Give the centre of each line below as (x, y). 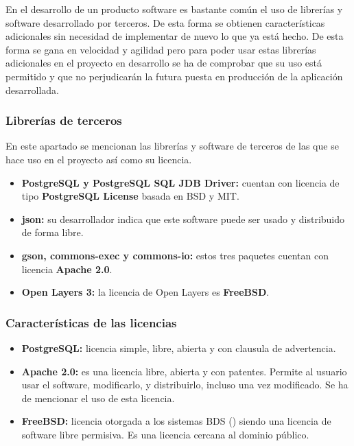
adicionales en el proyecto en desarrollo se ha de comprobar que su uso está (164, 63)
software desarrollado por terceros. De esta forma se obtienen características (165, 22)
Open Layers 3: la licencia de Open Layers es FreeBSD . (145, 292)
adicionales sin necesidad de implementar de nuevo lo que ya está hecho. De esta (175, 36)
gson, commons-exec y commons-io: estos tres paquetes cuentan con (175, 255)
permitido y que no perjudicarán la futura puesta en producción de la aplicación (174, 76)
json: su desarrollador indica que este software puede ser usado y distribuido (183, 219)
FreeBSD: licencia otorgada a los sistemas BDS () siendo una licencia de (176, 421)
